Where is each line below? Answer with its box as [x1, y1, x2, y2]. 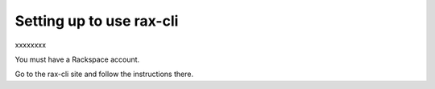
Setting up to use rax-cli [14, 12, 179, 30]
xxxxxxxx [14, 40, 47, 50]
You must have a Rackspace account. [14, 55, 140, 64]
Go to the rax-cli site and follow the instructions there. [14, 69, 193, 79]
